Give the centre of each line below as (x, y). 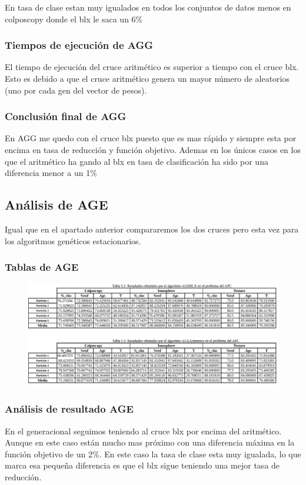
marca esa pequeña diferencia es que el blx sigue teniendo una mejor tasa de (142, 465)
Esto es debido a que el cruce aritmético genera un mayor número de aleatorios (147, 78)
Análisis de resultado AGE (69, 409)
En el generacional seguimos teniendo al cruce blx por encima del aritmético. (143, 431)
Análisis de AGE (56, 205)
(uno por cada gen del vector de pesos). (76, 90)
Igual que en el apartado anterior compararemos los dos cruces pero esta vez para (152, 229)
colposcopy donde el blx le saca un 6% (74, 19)
